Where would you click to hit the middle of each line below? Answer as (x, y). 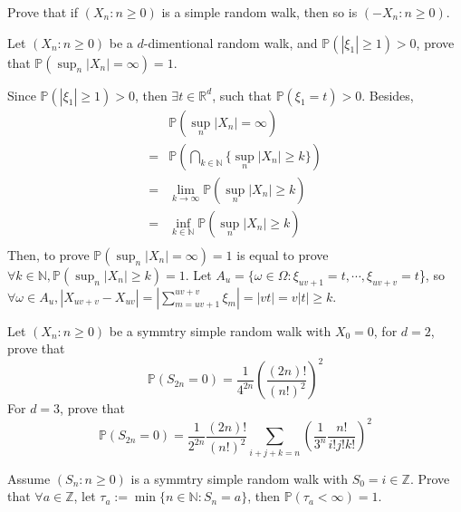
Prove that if (43, 12)
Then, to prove (48, 254)
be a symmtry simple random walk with (220, 330)
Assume (29, 478)
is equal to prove (283, 254)
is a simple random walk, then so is (259, 12)
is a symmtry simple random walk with (240, 478)
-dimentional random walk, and (230, 42)
